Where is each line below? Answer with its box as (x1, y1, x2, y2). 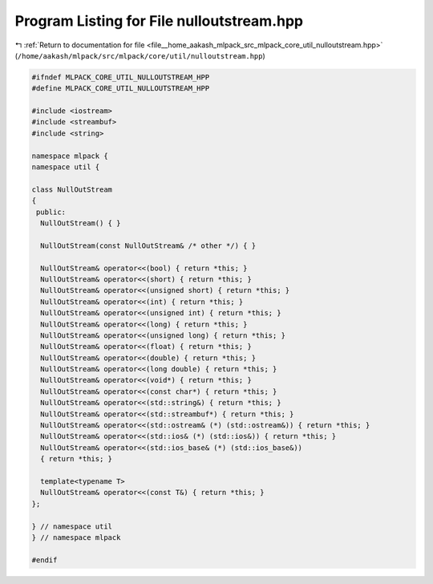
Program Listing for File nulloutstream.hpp (14, 12, 304, 30)
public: (36, 207, 67, 217)
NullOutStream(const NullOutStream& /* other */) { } (40, 241, 257, 250)
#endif (31, 555, 58, 565)
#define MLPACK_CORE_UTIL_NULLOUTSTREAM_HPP (31, 84, 210, 93)
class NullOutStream (31, 185, 112, 194)
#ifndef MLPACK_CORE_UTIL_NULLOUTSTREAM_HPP (31, 72, 210, 82)
